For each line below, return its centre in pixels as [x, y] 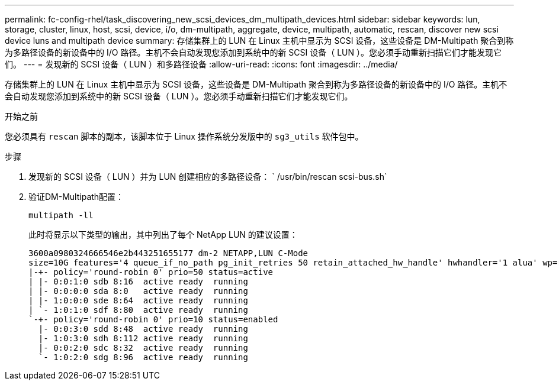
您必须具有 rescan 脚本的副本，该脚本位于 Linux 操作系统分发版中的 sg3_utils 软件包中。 [184, 136]
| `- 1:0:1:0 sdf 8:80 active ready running [138, 310]
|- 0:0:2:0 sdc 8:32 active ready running [143, 348]
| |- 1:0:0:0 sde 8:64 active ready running [138, 300]
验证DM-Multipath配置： [76, 197]
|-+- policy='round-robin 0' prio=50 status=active [151, 272]
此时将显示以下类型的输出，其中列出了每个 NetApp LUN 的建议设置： [163, 234]
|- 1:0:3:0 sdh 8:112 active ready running [143, 338]
